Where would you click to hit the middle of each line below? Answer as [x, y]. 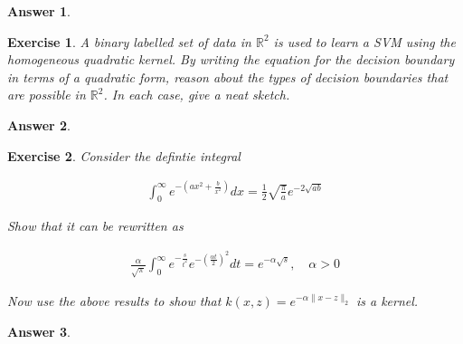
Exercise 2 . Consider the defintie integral [124, 155]
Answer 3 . [39, 331]
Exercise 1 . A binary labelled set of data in [129, 41]
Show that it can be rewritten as [95, 226]
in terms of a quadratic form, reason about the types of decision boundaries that [228, 76]
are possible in [47, 95]
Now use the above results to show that [114, 301]
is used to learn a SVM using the [364, 41]
